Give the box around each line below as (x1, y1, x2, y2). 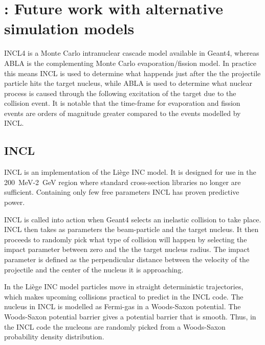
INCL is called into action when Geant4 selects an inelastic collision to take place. (4, 214, 261, 224)
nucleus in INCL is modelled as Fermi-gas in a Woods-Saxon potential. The (4, 301, 241, 312)
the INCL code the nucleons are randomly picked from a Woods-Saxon (4, 321, 226, 332)
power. (4, 197, 25, 208)
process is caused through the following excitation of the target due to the (4, 87, 236, 98)
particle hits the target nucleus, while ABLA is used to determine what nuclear (4, 78, 252, 88)
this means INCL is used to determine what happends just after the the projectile (4, 67, 261, 78)
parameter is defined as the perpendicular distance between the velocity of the (4, 254, 250, 265)
